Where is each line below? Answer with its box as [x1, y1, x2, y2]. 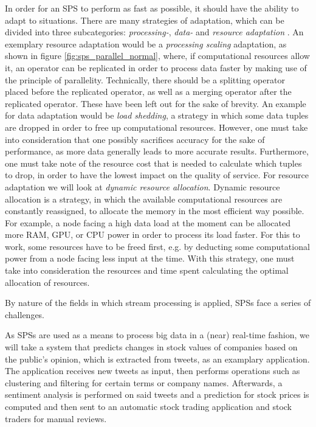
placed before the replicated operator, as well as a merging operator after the [5, 85, 292, 98]
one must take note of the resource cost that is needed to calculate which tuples [5, 156, 302, 169]
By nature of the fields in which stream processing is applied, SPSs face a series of [5, 296, 311, 309]
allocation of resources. [5, 276, 90, 288]
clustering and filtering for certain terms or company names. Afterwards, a [5, 376, 283, 389]
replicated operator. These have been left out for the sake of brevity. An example [5, 97, 306, 109]
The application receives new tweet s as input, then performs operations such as [5, 364, 300, 377]
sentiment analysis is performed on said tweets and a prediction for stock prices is [5, 388, 309, 401]
